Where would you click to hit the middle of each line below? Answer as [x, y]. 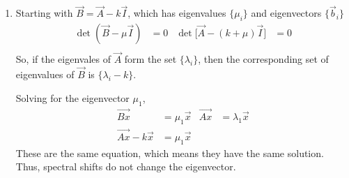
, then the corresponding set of [263, 59]
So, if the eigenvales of [63, 59]
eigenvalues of [45, 74]
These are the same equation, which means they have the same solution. [170, 153]
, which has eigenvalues [177, 13]
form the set [150, 59]
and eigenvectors [286, 13]
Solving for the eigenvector [72, 97]
